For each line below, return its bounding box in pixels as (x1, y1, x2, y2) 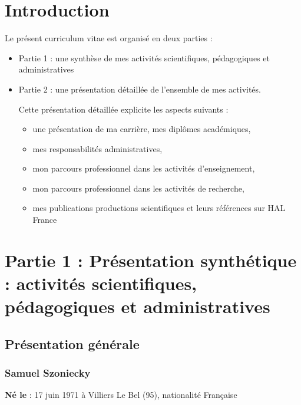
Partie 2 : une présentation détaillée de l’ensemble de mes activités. (18, 83, 261, 95)
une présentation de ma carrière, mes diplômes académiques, (32, 123, 251, 135)
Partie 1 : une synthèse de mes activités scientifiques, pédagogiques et (18, 51, 270, 64)
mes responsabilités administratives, (32, 142, 163, 154)
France (32, 213, 57, 226)
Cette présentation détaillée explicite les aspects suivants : (18, 103, 229, 115)
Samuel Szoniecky (5, 366, 91, 380)
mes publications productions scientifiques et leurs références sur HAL (32, 202, 286, 214)
